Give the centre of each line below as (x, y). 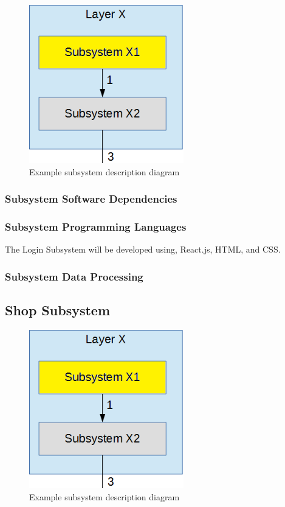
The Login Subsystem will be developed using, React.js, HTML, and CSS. (143, 249)
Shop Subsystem (58, 310)
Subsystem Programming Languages (96, 226)
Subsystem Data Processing (74, 276)
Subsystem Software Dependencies (91, 199)
